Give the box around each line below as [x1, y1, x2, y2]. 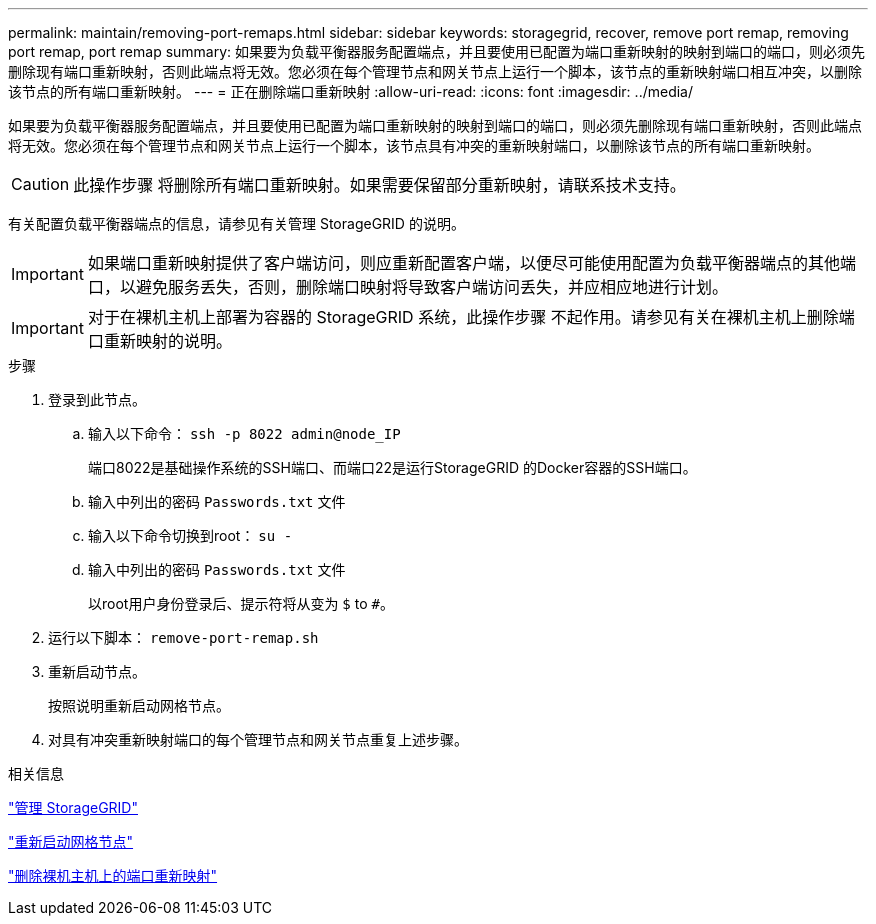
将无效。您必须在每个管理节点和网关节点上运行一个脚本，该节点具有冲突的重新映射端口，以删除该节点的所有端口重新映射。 [8, 137, 820, 154]
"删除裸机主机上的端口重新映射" [8, 867, 218, 884]
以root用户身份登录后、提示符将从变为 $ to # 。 [88, 595, 394, 612]
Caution [11, 174, 70, 194]
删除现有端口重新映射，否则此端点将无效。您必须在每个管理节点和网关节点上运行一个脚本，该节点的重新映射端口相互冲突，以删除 [8, 63, 862, 80]
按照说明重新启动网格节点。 [48, 697, 230, 714]
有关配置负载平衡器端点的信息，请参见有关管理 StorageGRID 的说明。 [8, 215, 465, 232]
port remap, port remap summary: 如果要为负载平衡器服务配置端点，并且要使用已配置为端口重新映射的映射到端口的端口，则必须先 [8, 43, 866, 60]
